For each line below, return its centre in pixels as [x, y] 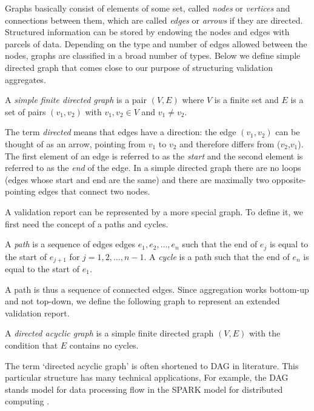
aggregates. [25, 79]
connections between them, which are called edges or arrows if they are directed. [154, 20]
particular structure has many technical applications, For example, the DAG [147, 377]
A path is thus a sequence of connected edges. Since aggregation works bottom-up [157, 289]
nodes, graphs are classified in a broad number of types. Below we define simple [153, 55]
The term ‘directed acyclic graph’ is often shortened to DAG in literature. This [152, 365]
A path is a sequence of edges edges [70, 244]
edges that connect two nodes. [94, 191]
